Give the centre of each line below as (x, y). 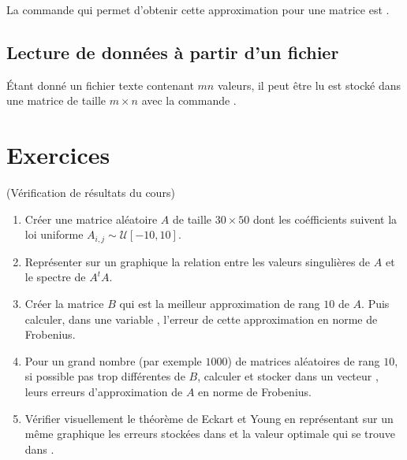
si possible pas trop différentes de (105, 376)
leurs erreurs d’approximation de (104, 391)
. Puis (375, 303)
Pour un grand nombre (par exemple (113, 360)
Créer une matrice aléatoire (91, 219)
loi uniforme (54, 234)
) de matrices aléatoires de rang (304, 360)
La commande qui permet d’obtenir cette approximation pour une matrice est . (198, 9)
